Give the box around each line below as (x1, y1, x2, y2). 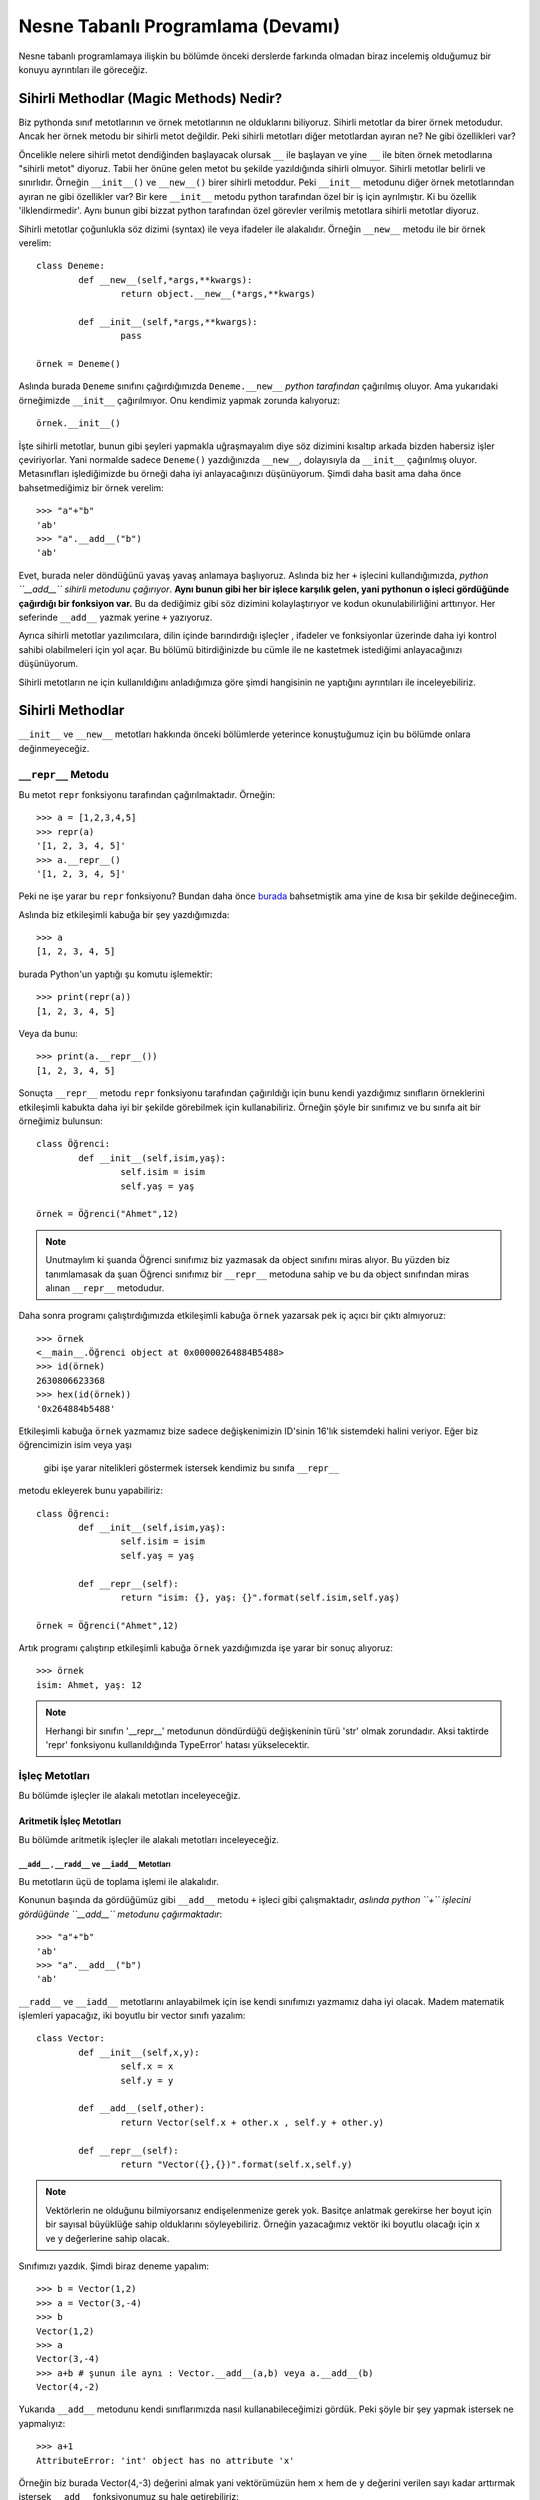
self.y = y (120, 2075, 174, 2086)
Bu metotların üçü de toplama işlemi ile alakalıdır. (18, 1875, 220, 1887)
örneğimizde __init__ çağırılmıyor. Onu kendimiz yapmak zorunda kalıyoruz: (18, 394, 340, 406)
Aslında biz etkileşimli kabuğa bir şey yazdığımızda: (18, 908, 230, 920)
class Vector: (36, 2033, 105, 2044)
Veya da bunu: (18, 1028, 79, 1040)
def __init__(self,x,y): (78, 2046, 200, 2058)
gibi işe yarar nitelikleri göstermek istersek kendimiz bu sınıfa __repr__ (43, 1461, 340, 1474)
